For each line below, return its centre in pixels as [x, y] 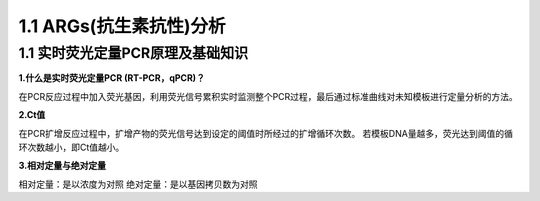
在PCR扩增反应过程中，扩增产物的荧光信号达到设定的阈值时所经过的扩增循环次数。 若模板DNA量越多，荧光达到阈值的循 [266, 133]
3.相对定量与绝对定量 [62, 166]
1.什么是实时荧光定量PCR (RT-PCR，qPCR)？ [111, 78]
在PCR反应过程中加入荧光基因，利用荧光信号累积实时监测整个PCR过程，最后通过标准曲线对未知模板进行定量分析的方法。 [268, 96]
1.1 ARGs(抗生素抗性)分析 [122, 26]
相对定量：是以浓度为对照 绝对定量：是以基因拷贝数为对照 [138, 184]
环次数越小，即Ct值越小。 [71, 147]
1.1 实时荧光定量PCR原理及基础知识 [133, 53]
